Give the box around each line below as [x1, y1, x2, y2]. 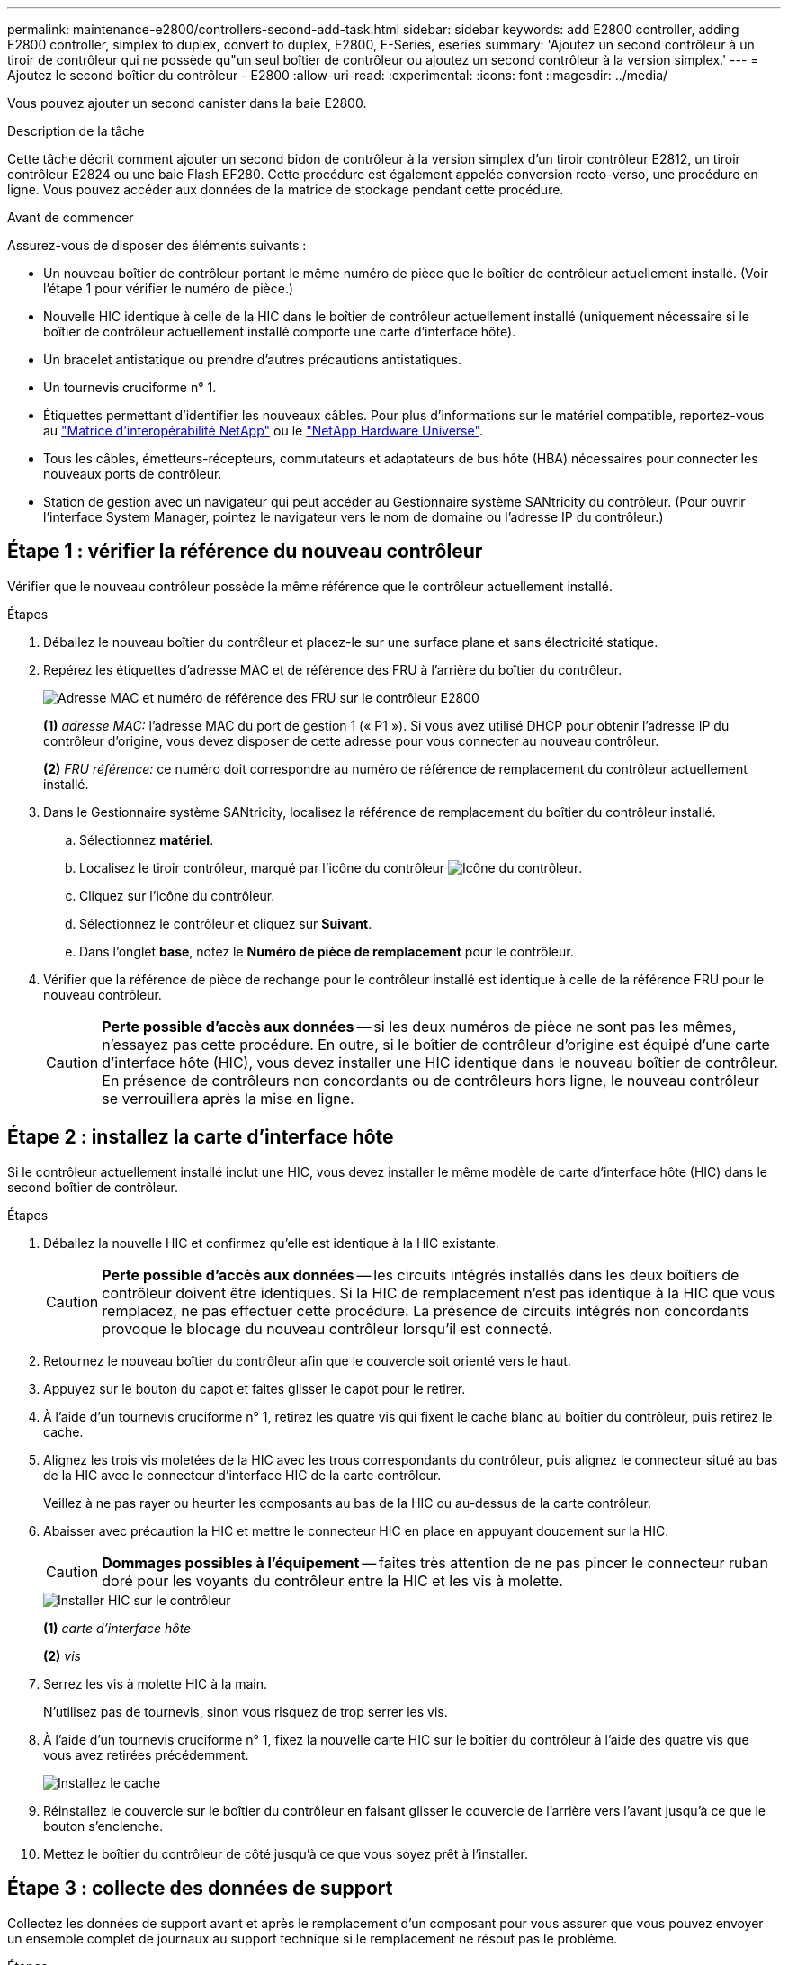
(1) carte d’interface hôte [43, 1620, 192, 1636]
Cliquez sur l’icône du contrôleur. [79, 887, 275, 903]
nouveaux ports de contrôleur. [43, 466, 222, 481]
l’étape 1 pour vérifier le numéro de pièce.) [43, 281, 294, 296]
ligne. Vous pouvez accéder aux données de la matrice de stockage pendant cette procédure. [7, 182, 564, 197]
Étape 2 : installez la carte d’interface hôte [7, 1126, 394, 1149]
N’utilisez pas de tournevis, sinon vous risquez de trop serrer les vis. [43, 1703, 448, 1719]
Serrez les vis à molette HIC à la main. [43, 1675, 268, 1691]
